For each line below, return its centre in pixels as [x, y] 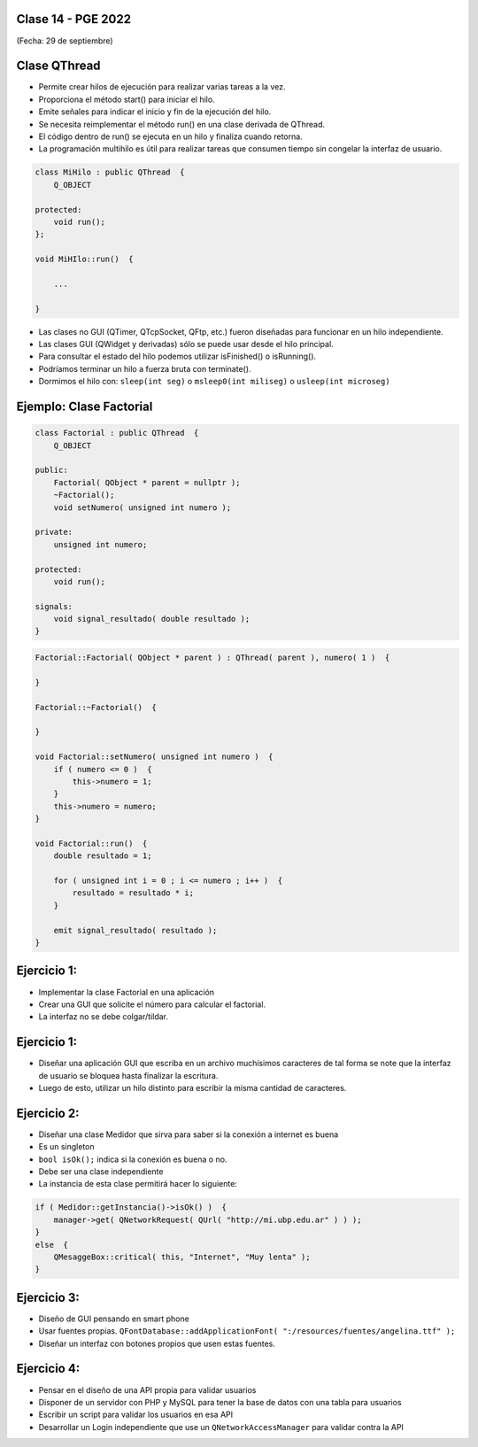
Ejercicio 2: [48, 1113]
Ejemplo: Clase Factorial [85, 407]
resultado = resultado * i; [133, 893]
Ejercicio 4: [48, 1369]
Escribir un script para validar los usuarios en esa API [136, 1415]
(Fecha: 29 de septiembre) [65, 41]
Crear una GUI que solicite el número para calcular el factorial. [152, 1004]
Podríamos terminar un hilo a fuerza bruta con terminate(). [145, 368]
